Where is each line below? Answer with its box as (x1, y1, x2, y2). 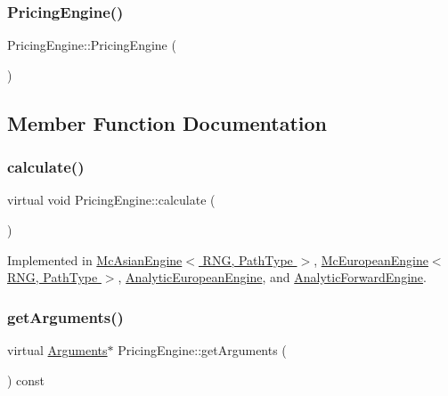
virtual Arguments (7, 341, 108, 359)
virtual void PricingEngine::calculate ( (7, 190, 216, 209)
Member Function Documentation (7, 109, 328, 136)
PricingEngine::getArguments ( (118, 341, 287, 359)
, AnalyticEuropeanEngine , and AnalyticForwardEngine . (118, 268, 427, 287)
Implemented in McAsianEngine (7, 250, 183, 269)
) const (7, 370, 45, 389)
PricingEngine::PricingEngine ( (7, 36, 176, 54)
